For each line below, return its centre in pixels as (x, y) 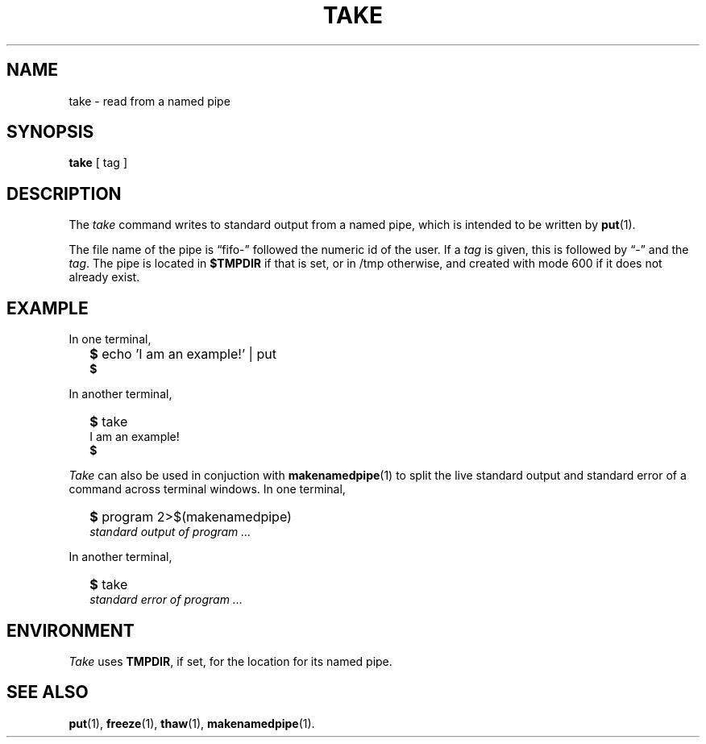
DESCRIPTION (64, 193)
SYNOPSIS (50, 132)
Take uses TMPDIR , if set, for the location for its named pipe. (230, 661)
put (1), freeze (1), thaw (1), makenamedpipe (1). (192, 723)
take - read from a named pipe (150, 101)
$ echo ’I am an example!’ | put (183, 354)
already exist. (104, 277)
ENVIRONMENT (71, 630)
